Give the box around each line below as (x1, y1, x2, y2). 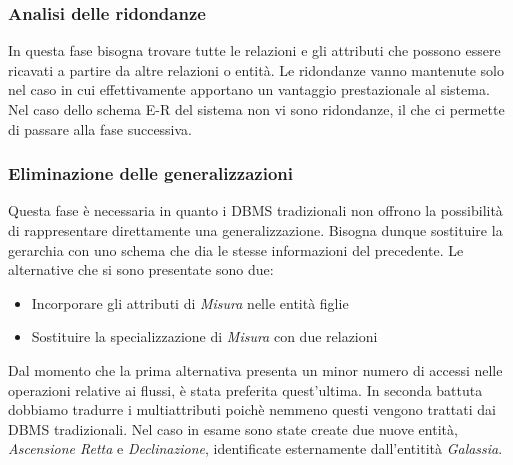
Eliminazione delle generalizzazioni (8, 161, 293, 186)
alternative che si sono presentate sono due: (8, 259, 274, 280)
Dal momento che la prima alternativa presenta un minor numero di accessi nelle (8, 359, 503, 380)
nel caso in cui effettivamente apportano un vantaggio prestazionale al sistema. (8, 79, 490, 100)
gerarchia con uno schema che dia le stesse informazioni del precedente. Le (8, 239, 464, 260)
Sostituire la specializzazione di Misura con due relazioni (31, 326, 378, 347)
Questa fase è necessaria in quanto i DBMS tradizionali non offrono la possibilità (8, 200, 503, 221)
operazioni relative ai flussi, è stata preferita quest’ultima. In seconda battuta (8, 379, 483, 400)
